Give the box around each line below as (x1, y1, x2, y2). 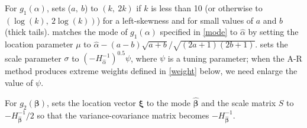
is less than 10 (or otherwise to (151, 2, 263, 14)
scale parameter (5, 52, 62, 64)
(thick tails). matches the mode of (5, 25, 128, 38)
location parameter (5, 38, 73, 50)
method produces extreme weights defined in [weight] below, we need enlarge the (5, 65, 298, 77)
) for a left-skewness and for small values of (96, 14, 254, 26)
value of (5, 76, 33, 89)
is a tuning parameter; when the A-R (167, 52, 302, 64)
